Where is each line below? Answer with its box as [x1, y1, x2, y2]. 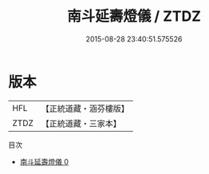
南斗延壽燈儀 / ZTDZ [66, 7, 202, 26]
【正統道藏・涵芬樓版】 [41, 103, 130, 114]
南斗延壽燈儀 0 [19, 156, 69, 166]
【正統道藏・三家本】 [41, 117, 122, 129]
